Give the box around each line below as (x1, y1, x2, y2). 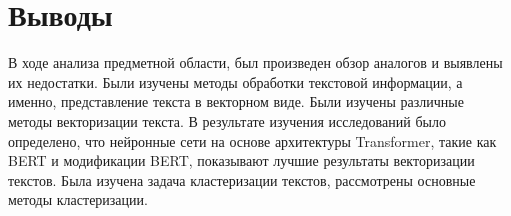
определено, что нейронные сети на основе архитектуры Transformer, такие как (8, 130, 497, 151)
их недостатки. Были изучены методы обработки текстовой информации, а (8, 71, 463, 92)
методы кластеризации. (8, 189, 148, 210)
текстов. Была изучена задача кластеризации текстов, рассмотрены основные (8, 169, 476, 190)
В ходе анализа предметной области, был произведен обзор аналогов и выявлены (8, 52, 503, 73)
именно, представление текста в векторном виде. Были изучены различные (8, 91, 464, 112)
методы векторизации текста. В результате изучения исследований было (8, 110, 446, 131)
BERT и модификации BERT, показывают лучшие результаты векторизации (8, 150, 475, 171)
